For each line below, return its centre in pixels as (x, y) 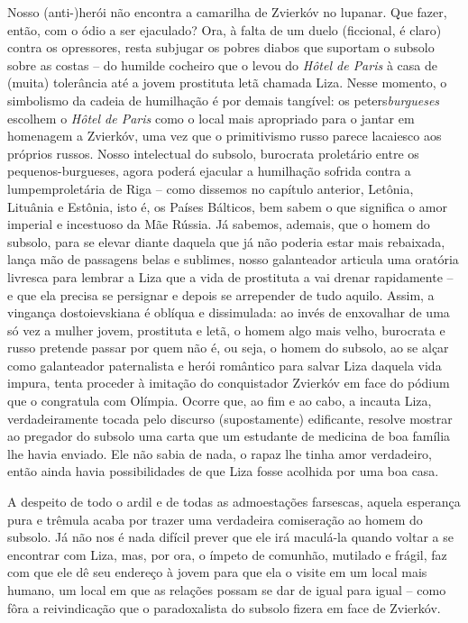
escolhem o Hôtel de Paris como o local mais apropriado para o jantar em (211, 118)
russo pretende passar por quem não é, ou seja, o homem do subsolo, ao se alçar (228, 348)
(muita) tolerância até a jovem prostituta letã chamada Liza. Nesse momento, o (227, 82)
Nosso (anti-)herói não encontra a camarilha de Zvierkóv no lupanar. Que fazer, (227, 12)
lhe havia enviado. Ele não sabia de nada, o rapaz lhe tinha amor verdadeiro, (220, 453)
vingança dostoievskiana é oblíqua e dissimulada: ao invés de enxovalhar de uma (229, 312)
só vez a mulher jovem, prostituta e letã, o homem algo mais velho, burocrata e (226, 330)
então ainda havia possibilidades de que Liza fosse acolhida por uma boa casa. (223, 471)
